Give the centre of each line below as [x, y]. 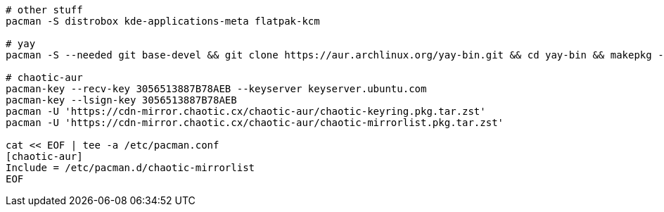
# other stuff [44, 10]
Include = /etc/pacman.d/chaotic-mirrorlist [130, 168]
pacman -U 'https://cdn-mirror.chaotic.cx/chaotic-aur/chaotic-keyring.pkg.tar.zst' [246, 111]
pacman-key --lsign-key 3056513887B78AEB [121, 100]
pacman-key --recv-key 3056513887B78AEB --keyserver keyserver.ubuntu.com [216, 89]
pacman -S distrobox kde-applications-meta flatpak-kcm [163, 21]
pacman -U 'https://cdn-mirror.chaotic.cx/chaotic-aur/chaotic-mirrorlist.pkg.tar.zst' [255, 123]
